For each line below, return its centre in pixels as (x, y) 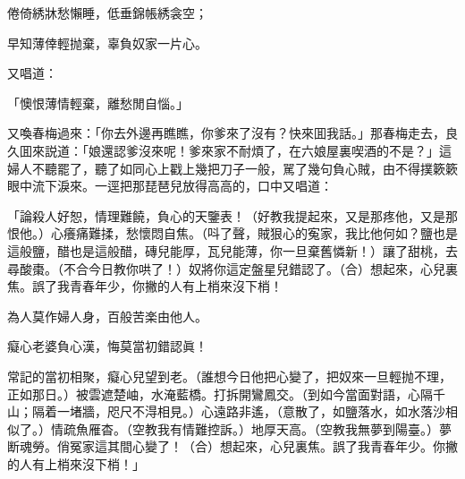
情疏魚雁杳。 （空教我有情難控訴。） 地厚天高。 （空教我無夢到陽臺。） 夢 (251, 428)
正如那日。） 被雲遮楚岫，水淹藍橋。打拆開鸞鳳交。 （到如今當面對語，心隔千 (226, 393)
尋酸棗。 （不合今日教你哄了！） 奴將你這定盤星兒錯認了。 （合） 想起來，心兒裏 (232, 268)
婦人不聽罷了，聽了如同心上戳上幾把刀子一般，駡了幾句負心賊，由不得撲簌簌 (232, 168)
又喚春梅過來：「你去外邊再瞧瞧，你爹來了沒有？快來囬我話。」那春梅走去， (226, 133)
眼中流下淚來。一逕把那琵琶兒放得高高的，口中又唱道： (170, 186)
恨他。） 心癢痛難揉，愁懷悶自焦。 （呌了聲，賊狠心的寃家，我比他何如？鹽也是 (232, 233)
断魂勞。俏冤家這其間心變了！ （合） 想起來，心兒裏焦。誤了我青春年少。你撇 (232, 446)
